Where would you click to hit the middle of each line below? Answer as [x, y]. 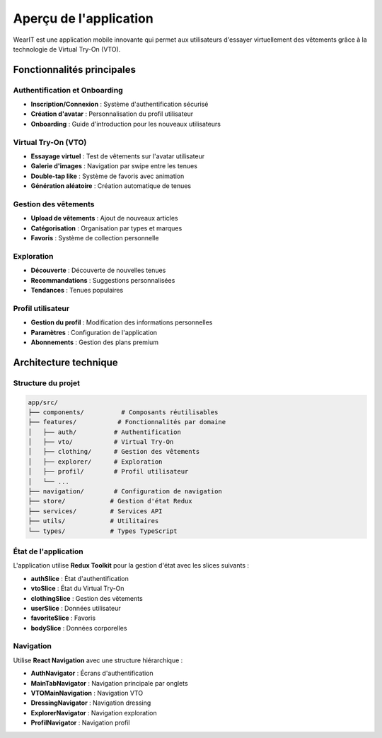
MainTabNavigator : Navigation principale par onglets [109, 683]
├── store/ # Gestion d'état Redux [110, 501]
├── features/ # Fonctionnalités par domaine [127, 422]
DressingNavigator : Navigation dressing [91, 703]
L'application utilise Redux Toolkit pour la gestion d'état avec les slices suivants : [131, 566]
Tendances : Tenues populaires [77, 291]
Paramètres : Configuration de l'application [94, 332]
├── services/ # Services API [95, 511]
